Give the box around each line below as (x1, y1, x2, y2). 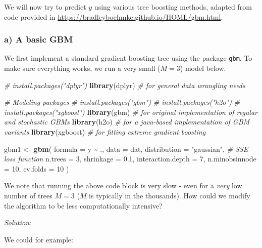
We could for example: (4, 234, 73, 244)
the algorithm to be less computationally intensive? (4, 200, 163, 211)
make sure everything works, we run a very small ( (4, 63, 161, 73)
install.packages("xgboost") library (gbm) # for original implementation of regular (4, 106, 257, 117)
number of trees (4, 190, 53, 200)
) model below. (180, 63, 226, 73)
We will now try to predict (4, 2, 86, 12)
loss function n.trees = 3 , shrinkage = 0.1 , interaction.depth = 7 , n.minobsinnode (4, 153, 256, 164)
